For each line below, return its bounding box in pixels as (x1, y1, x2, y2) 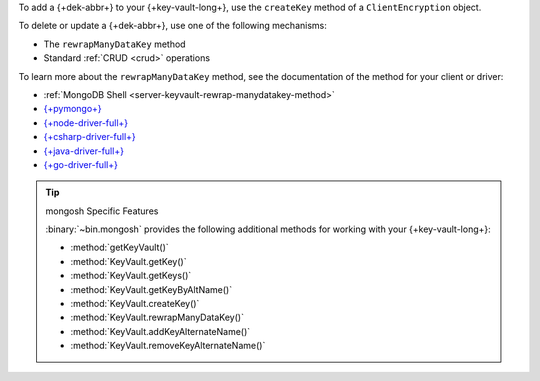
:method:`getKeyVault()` (70, 241, 169, 254)
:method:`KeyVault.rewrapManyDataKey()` (70, 311, 245, 324)
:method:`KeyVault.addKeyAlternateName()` (70, 325, 251, 337)
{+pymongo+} (43, 103, 102, 115)
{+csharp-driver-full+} (43, 131, 137, 143)
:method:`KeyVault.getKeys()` (70, 270, 192, 282)
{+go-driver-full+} (43, 158, 119, 170)
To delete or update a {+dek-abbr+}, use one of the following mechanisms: (18, 20, 327, 32)
